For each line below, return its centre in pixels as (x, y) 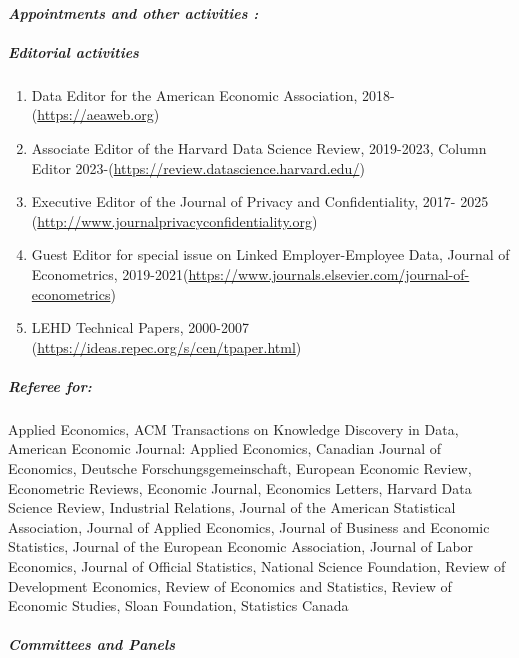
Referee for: (50, 385)
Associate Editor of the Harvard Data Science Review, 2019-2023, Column (259, 147)
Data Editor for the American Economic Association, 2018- (213, 94)
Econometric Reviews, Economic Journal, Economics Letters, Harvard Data (240, 487)
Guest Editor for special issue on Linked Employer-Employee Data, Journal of (270, 254)
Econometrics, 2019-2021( (110, 273)
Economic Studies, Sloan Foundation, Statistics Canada (178, 605)
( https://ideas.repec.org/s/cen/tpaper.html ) (166, 346)
